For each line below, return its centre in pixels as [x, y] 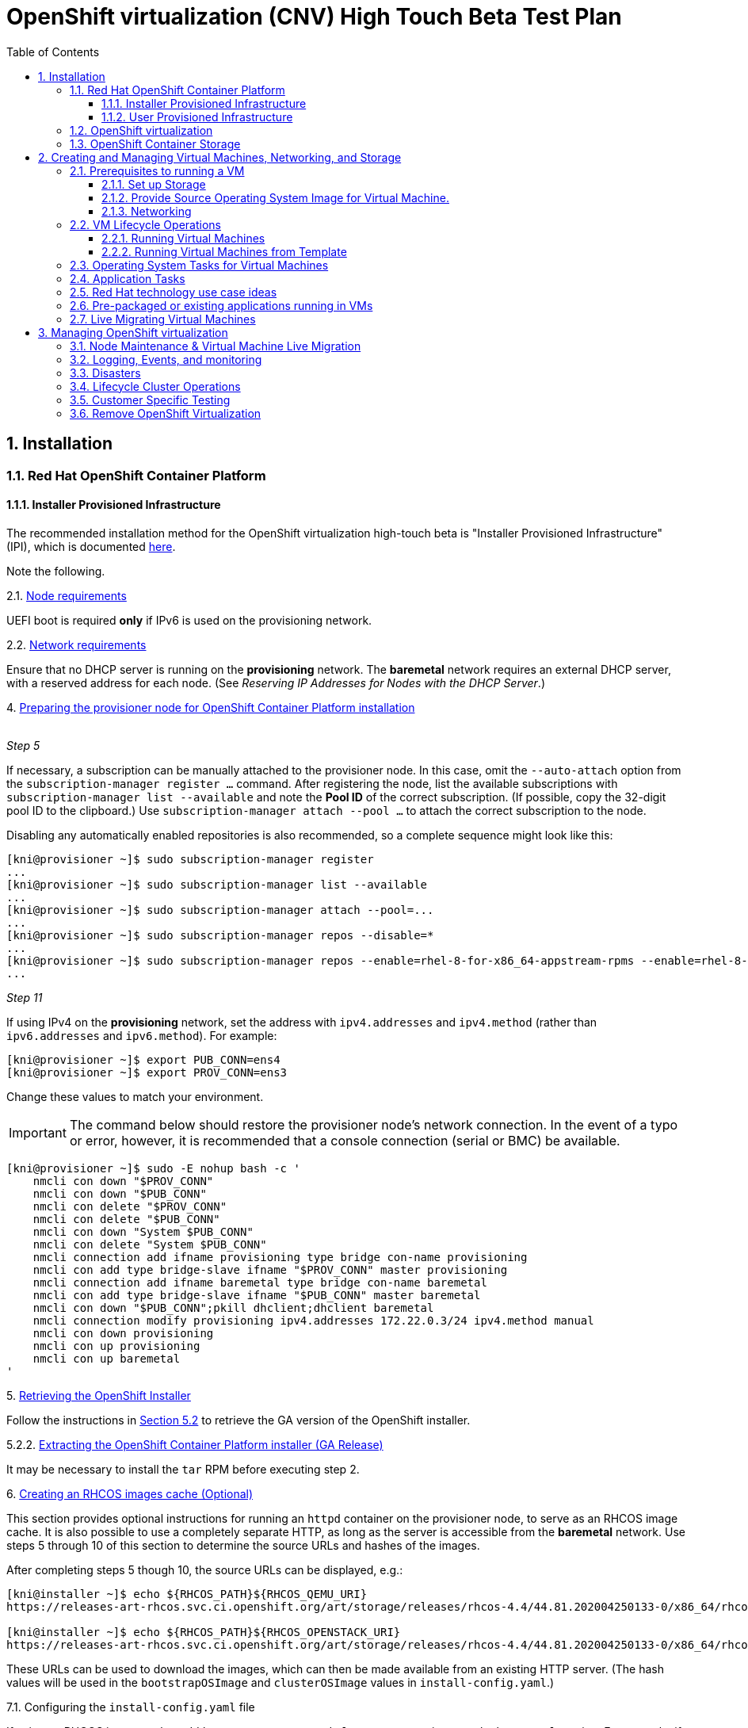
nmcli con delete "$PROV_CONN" [130, 1206]
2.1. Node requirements [67, 595]
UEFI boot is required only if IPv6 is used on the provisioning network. [189, 620]
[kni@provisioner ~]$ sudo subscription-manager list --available [217, 884]
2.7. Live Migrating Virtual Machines [163, 319]
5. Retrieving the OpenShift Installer [99, 1395]
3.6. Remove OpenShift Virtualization [166, 413]
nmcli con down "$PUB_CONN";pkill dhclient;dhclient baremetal [233, 1307]
